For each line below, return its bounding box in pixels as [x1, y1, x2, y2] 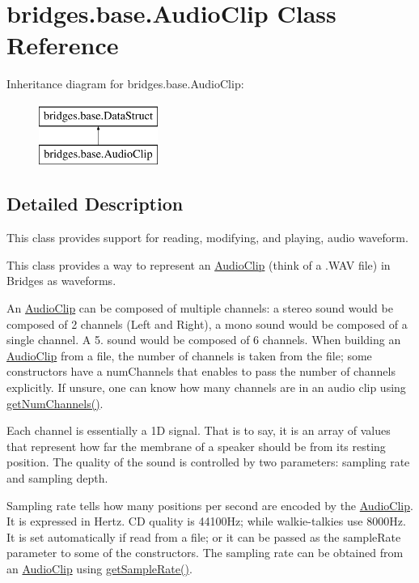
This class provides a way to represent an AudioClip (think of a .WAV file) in [6, 256, 391, 273]
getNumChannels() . [6, 394, 104, 411]
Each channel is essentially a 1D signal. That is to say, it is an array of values [6, 422, 391, 439]
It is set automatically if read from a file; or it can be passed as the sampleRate [6, 528, 401, 545]
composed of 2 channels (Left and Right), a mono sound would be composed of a [6, 315, 408, 332]
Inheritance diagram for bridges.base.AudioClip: [6, 75, 244, 92]
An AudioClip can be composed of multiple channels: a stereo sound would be [6, 300, 393, 317]
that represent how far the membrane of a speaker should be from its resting [6, 437, 386, 454]
